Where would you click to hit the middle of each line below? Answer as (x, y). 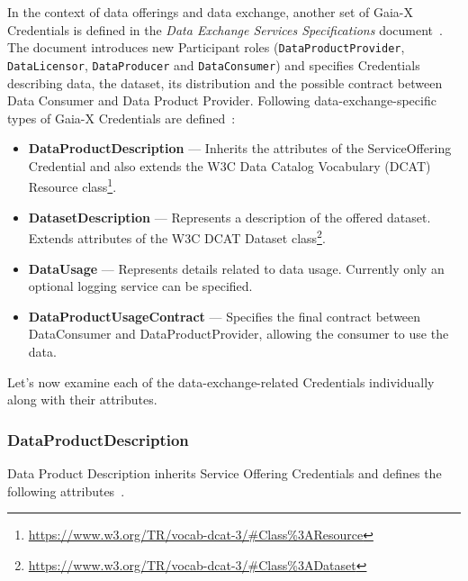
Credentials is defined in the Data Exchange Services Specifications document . (225, 29)
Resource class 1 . (72, 186)
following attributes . (66, 490)
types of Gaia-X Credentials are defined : (121, 118)
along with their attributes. (82, 399)
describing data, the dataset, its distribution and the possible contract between (225, 82)
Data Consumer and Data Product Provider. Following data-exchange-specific (222, 100)
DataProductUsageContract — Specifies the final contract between (225, 316)
